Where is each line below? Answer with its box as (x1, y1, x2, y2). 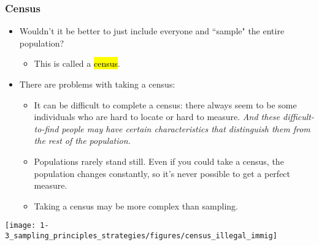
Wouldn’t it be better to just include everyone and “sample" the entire (19, 24, 285, 37)
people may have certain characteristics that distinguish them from (61, 122, 310, 135)
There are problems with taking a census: (19, 78, 175, 90)
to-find (34, 122, 59, 135)
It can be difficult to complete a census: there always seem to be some (34, 98, 297, 111)
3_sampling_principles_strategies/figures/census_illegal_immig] (5, 232, 277, 240)
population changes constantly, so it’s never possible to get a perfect (34, 167, 291, 179)
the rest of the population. (34, 134, 131, 147)
